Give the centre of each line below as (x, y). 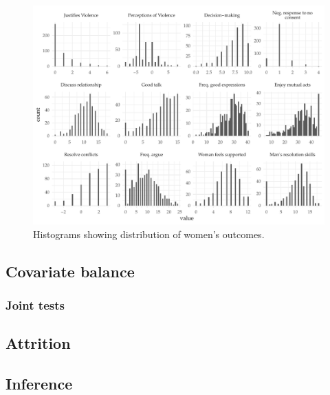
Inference (39, 383)
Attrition (38, 343)
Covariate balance (70, 271)
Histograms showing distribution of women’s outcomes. (149, 234)
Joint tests (35, 305)
